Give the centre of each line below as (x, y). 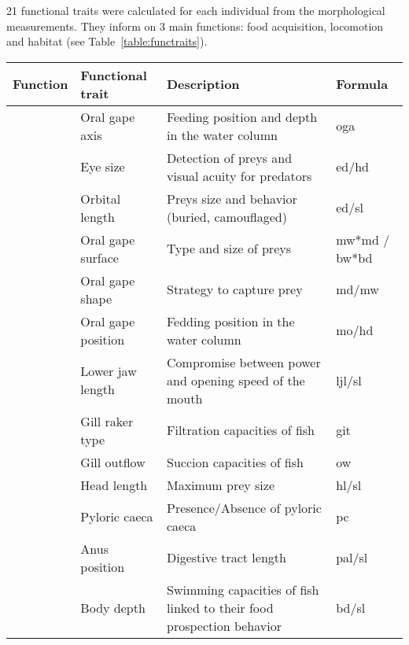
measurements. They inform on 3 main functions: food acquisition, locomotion (195, 26)
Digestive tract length (227, 558)
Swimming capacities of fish (243, 589)
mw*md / (363, 239)
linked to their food (220, 607)
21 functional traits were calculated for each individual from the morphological (196, 10)
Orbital (101, 198)
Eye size (103, 167)
